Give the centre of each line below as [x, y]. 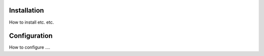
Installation [26, 10]
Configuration [31, 36]
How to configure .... [30, 47]
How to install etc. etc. [32, 22]
